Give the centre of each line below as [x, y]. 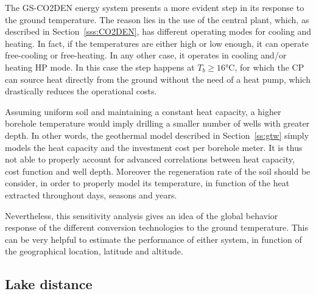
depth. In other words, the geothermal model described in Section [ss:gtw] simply [157, 135]
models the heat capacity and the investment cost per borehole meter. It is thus [154, 147]
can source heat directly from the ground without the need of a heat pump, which [158, 79]
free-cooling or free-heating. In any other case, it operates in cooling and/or [146, 55]
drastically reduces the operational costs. [81, 91]
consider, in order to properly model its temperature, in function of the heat [147, 183]
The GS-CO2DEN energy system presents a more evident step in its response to [155, 7]
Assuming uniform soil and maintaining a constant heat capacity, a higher [143, 111]
